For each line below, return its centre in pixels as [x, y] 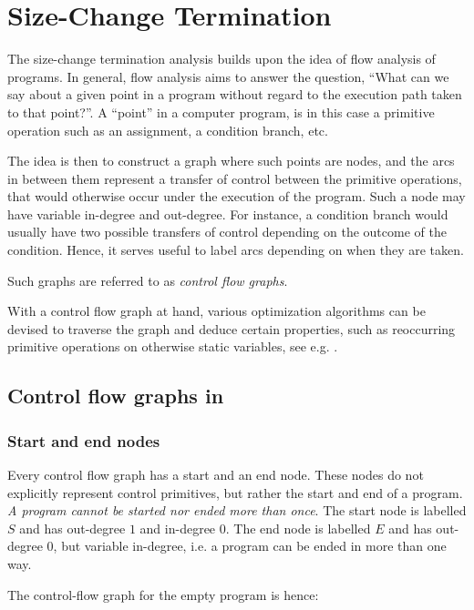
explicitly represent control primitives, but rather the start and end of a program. [235, 492]
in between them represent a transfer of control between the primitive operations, [235, 178]
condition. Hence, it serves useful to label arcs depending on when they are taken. [236, 250]
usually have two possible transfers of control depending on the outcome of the [227, 232]
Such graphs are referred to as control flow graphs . [148, 280]
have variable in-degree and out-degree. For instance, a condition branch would [228, 213]
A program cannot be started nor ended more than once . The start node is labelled [237, 510]
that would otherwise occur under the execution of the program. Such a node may [237, 196]
